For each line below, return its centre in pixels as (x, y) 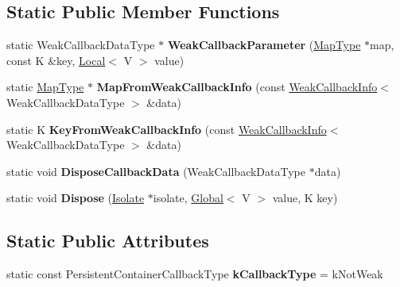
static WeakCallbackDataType (81, 45)
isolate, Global (188, 198)
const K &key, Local (56, 60)
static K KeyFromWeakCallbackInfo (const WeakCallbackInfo (167, 129)
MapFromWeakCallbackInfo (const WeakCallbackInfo (237, 87)
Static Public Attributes (108, 241)
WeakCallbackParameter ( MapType (264, 45)
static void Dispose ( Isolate (76, 198)
